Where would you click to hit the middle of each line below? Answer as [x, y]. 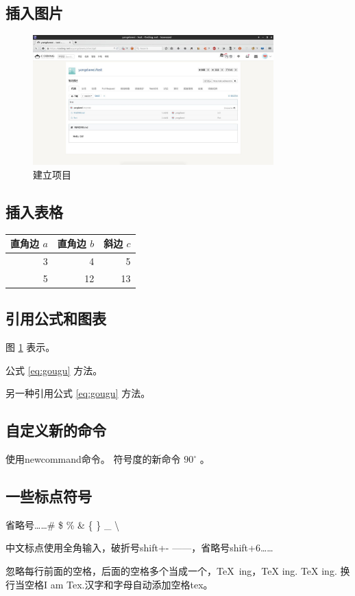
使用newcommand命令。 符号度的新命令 [93, 459]
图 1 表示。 [30, 347]
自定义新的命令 [56, 430]
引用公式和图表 [56, 318]
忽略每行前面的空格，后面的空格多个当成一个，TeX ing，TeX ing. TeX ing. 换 [178, 571]
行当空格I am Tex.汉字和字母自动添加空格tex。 [109, 584]
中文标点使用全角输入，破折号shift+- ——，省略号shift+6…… [139, 548]
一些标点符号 [49, 496]
